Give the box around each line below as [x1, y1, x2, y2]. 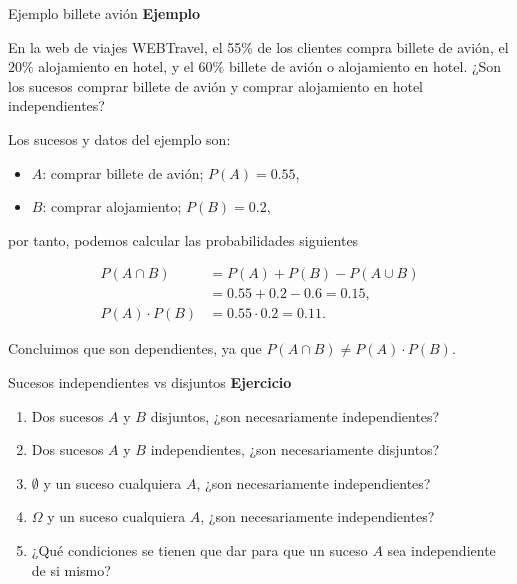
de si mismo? [31, 559, 111, 580]
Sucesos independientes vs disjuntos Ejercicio [8, 372, 292, 393]
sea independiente [387, 540, 496, 560]
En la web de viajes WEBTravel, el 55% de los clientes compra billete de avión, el [8, 36, 509, 57]
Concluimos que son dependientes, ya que [8, 338, 262, 359]
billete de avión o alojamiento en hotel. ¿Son [228, 56, 502, 77]
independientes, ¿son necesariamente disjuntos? [150, 439, 440, 460]
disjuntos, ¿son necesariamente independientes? [150, 405, 440, 426]
